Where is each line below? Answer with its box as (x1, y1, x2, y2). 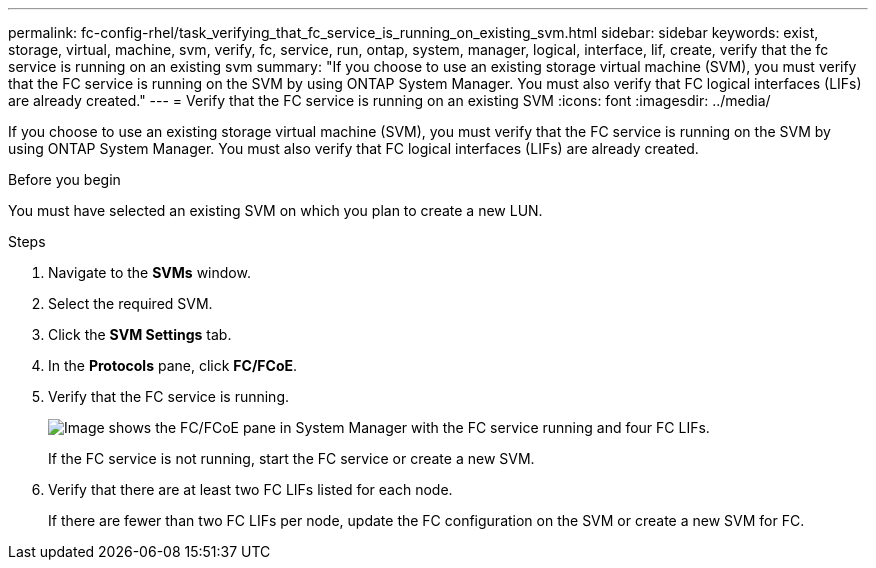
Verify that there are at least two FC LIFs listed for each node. (48, 481, 453, 498)
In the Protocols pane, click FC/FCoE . (48, 357, 298, 374)
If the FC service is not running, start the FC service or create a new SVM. (48, 450, 535, 467)
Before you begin (8, 171, 121, 188)
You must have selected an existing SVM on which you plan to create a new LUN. (8, 202, 543, 219)
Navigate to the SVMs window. (48, 264, 251, 281)
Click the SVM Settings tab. (48, 326, 232, 343)
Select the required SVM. (48, 295, 213, 312)
